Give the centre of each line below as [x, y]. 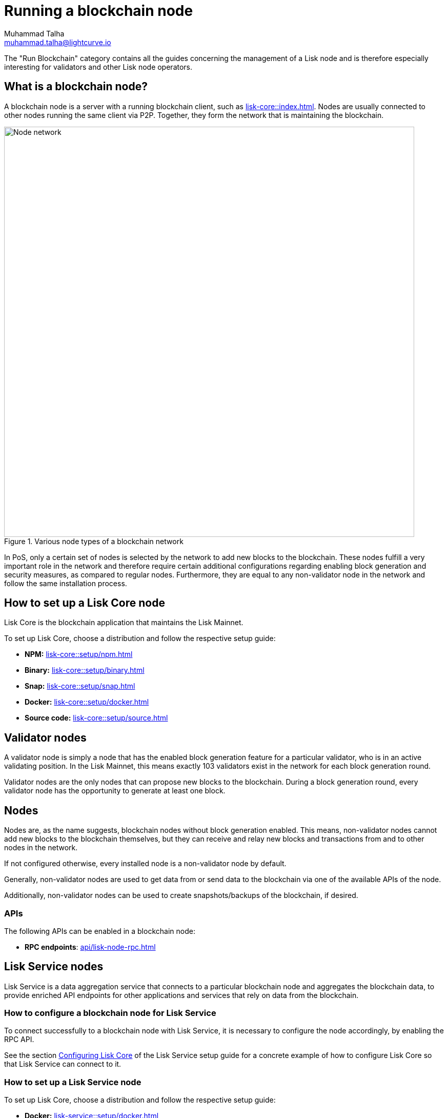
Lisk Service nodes [54, 967]
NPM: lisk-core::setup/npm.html [79, 654]
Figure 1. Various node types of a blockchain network [94, 541]
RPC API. [19, 1040]
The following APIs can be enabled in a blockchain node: [100, 931]
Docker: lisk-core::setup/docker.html [87, 702]
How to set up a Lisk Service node [73, 1082]
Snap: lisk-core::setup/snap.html [80, 686]
